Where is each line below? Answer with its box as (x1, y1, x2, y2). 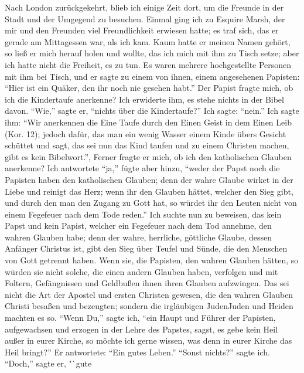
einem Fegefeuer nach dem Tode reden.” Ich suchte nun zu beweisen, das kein (5, 208, 282, 220)
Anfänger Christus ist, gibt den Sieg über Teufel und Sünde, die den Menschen (5, 242, 288, 255)
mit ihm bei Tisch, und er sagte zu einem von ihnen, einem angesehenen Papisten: (5, 70, 300, 82)
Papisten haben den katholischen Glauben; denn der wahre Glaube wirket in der (5, 173, 293, 185)
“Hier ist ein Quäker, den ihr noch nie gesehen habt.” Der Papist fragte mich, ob (5, 82, 293, 94)
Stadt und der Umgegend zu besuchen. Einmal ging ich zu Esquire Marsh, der (5, 12, 285, 25)
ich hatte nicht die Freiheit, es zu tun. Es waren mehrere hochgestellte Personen (5, 58, 292, 70)
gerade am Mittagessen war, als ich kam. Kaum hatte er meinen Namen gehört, (5, 35, 291, 48)
